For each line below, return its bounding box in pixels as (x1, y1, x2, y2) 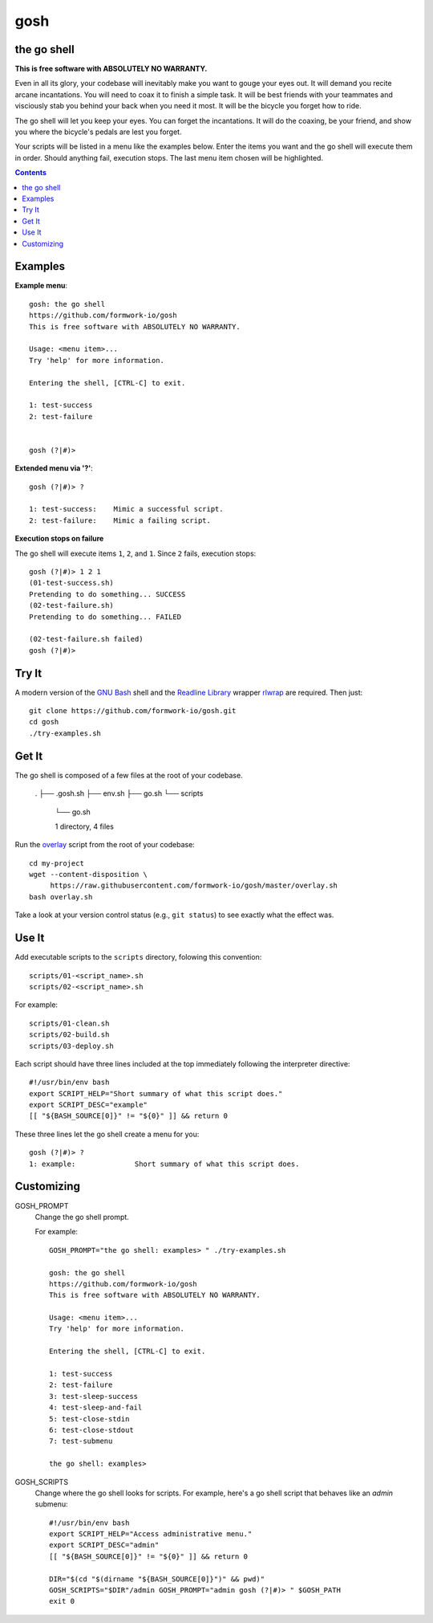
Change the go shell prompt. (34, 1212, 130, 1221)
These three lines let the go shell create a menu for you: (14, 1129, 200, 1139)
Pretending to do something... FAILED (29, 612, 182, 622)
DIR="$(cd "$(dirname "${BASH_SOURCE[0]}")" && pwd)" (49, 1574, 265, 1584)
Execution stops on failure (14, 534, 104, 544)
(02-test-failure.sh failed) (29, 634, 144, 644)
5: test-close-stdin (49, 1414, 130, 1423)
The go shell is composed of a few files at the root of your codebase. (14, 770, 244, 780)
